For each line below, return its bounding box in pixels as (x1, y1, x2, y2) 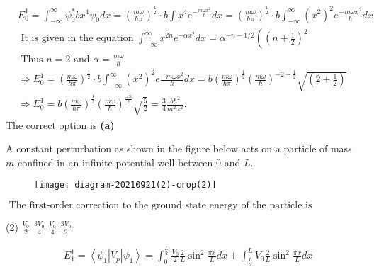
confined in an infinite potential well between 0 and (17, 154, 241, 169)
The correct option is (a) (6, 117, 115, 132)
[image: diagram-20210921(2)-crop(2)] (34, 180, 217, 191)
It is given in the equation (21, 33, 134, 44)
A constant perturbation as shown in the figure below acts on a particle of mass (6, 141, 352, 156)
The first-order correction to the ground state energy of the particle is (9, 200, 312, 211)
